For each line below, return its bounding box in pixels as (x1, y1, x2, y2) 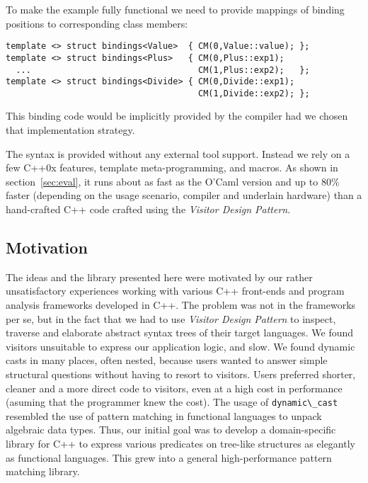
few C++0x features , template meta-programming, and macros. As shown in (6, 160, 338, 175)
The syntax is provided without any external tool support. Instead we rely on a (6, 146, 350, 161)
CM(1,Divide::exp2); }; (198, 88, 310, 98)
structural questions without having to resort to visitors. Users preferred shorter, (6, 366, 356, 381)
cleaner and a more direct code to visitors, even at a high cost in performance (6, 380, 343, 395)
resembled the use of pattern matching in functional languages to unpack (6, 408, 322, 423)
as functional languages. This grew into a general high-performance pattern (6, 450, 332, 465)
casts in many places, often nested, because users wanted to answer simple (6, 353, 328, 368)
